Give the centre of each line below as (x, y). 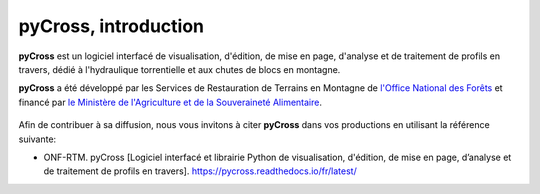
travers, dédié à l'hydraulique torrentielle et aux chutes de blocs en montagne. (179, 69)
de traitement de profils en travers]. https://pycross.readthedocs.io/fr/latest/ (200, 171)
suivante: (37, 139)
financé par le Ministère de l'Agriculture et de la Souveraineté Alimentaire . (170, 102)
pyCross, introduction (111, 26)
